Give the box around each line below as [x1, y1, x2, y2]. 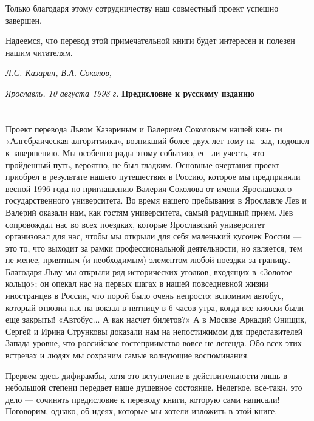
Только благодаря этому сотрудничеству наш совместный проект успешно [5, 2, 279, 14]
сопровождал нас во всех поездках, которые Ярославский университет [5, 217, 265, 230]
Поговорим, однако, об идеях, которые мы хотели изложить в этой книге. [5, 405, 278, 417]
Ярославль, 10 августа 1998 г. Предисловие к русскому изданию [5, 86, 254, 99]
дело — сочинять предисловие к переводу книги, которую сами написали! [5, 392, 280, 405]
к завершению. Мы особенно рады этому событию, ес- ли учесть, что [5, 146, 264, 159]
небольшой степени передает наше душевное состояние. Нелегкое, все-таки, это [5, 381, 302, 394]
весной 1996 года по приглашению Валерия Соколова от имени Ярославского [5, 182, 292, 194]
